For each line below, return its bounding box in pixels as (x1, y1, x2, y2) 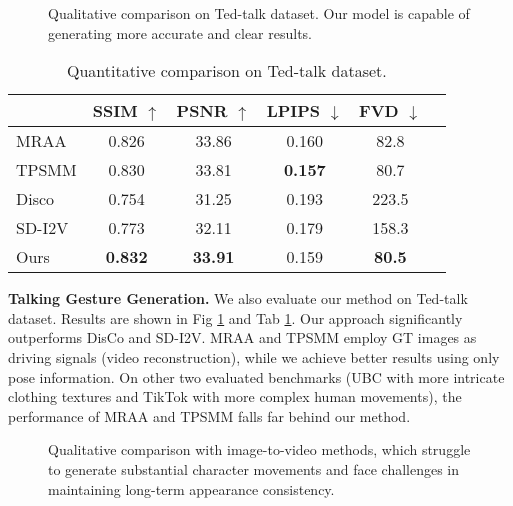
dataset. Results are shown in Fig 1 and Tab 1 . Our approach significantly (8, 307, 463, 328)
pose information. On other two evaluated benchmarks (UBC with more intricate (8, 366, 505, 387)
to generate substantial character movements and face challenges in (48, 458, 460, 479)
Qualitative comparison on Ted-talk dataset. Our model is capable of (48, 3, 470, 23)
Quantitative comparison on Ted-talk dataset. (66, 59, 387, 83)
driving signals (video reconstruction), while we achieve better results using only (8, 346, 500, 367)
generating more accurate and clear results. (48, 22, 312, 43)
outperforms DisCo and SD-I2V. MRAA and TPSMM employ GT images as (8, 327, 477, 348)
